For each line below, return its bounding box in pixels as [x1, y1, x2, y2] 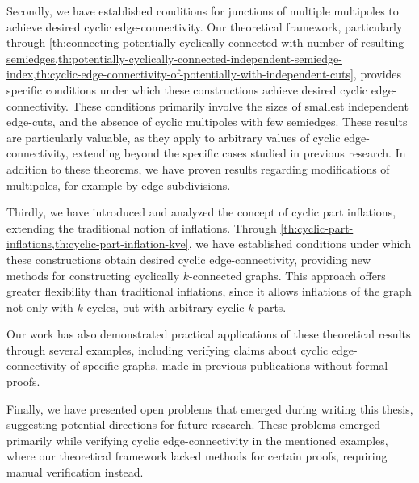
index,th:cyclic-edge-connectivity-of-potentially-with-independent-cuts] [6, 65, 354, 82]
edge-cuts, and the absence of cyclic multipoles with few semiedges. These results [6, 113, 408, 130]
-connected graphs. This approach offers [189, 267, 386, 283]
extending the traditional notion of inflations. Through [6, 219, 277, 236]
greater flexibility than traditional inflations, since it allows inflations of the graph [6, 283, 412, 300]
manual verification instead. [6, 464, 144, 481]
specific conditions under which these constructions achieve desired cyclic [6, 81, 367, 98]
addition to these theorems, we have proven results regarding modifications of [6, 160, 390, 177]
